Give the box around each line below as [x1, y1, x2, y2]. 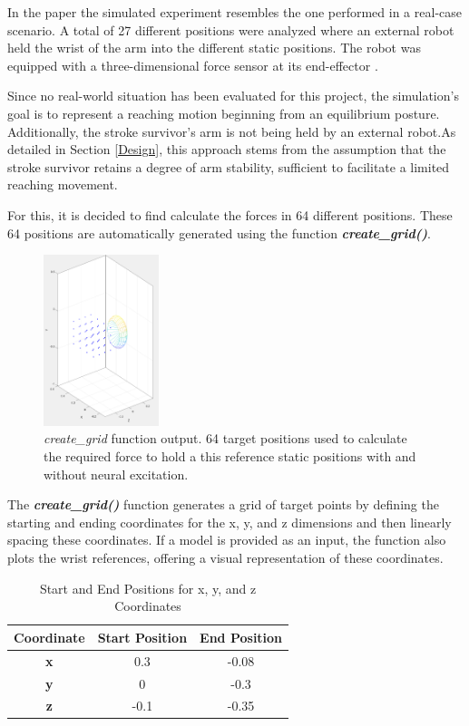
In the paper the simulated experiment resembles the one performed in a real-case [7, 3, 462, 21]
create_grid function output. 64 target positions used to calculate [44, 429, 407, 448]
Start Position [97, 627, 188, 646]
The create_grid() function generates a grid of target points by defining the [7, 495, 439, 514]
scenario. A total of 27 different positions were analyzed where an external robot [7, 20, 454, 39]
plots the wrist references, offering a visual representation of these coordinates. [7, 548, 444, 567]
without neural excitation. [44, 464, 189, 483]
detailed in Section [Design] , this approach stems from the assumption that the [7, 140, 446, 159]
